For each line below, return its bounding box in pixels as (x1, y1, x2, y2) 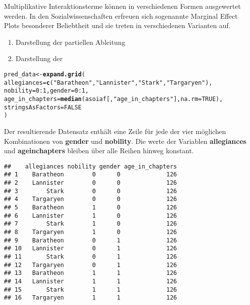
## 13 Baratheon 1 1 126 (4, 270, 177, 277)
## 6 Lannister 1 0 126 (4, 212, 177, 219)
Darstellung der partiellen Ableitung (15, 36, 125, 47)
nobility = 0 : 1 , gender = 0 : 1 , (4, 87, 89, 95)
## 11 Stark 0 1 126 (4, 253, 177, 260)
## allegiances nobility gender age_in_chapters (4, 163, 177, 170)
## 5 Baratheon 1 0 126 (4, 203, 177, 211)
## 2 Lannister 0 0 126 (4, 179, 177, 186)
